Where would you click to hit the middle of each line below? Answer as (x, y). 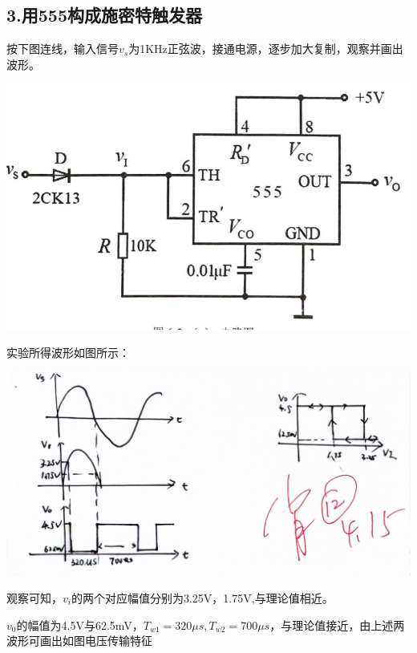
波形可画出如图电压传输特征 (79, 641)
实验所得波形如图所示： (68, 352)
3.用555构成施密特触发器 (104, 15)
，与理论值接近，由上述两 (337, 625)
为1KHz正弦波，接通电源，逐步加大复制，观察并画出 (266, 49)
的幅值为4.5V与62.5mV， (80, 625)
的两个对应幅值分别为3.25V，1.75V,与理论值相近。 (202, 598)
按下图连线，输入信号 (63, 49)
